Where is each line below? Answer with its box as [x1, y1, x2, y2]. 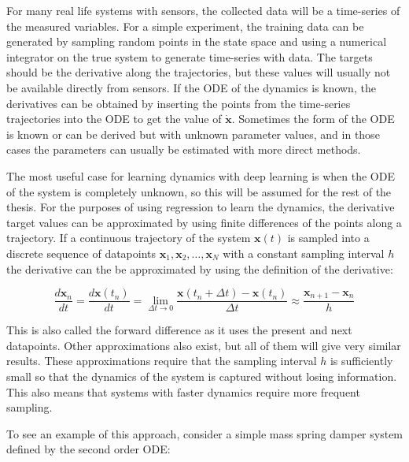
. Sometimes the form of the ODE [231, 110, 395, 127]
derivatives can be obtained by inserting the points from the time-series [6, 95, 351, 111]
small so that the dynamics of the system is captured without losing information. [6, 367, 397, 384]
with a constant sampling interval [223, 244, 385, 261]
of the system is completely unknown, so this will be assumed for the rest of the [6, 183, 392, 199]
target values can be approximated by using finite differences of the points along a [6, 214, 402, 230]
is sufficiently [330, 352, 393, 369]
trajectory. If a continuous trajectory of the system [6, 229, 251, 246]
